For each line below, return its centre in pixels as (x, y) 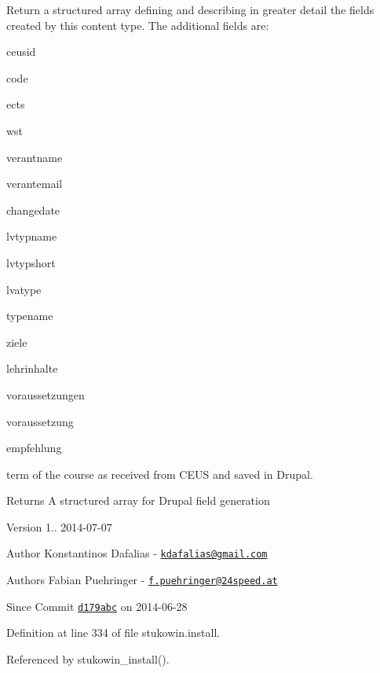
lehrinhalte (32, 368)
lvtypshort (31, 262)
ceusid (21, 51)
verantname (35, 157)
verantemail (35, 184)
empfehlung (34, 448)
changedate (33, 210)
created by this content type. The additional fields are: (138, 25)
